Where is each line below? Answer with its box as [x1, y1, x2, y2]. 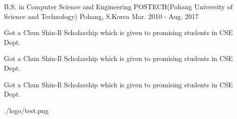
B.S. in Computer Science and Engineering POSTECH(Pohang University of [4, 1, 233, 11]
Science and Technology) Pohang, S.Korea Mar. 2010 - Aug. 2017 [4, 11, 199, 21]
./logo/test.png [4, 105, 49, 115]
